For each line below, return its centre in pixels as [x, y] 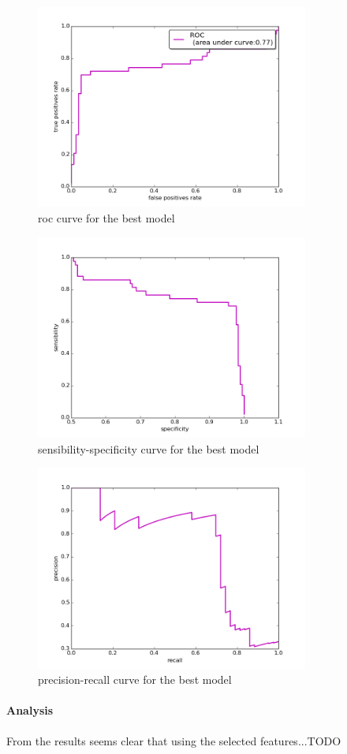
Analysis [30, 710]
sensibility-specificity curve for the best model [149, 448]
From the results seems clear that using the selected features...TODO [174, 740]
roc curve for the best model [106, 217]
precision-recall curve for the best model [135, 679]
